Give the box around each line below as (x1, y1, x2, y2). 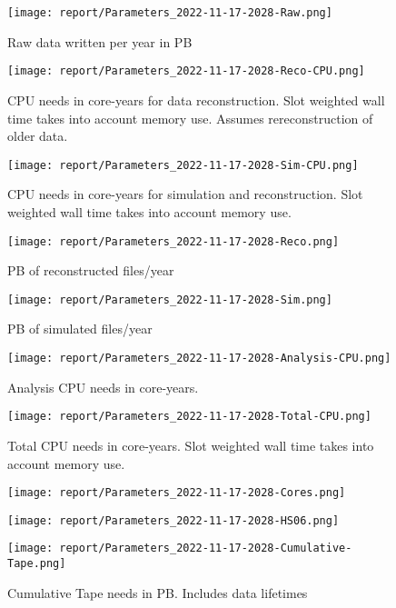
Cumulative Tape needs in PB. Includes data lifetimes (7, 583, 308, 602)
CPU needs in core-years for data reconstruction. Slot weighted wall (7, 90, 385, 109)
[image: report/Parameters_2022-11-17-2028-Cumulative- (7, 542, 352, 555)
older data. (7, 126, 68, 145)
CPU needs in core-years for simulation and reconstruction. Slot (7, 184, 363, 204)
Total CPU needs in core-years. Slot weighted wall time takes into (7, 435, 374, 454)
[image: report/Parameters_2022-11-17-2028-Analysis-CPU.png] (7, 352, 391, 365)
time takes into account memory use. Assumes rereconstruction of (7, 108, 373, 127)
